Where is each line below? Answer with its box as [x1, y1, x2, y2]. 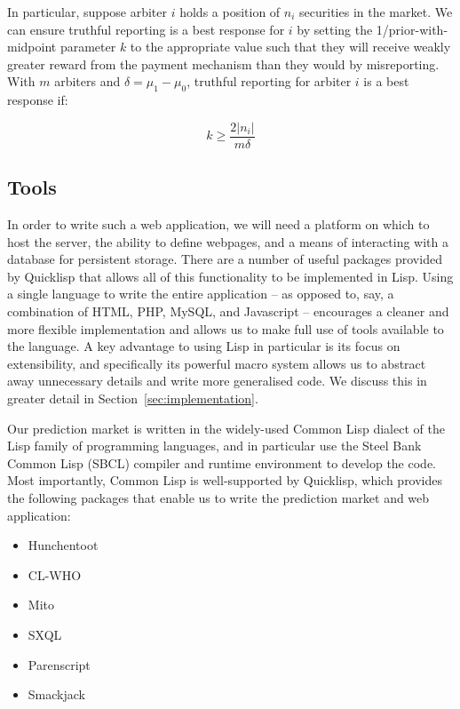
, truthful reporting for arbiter [186, 72, 352, 91]
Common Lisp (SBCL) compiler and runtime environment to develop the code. [7, 453, 436, 472]
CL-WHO [28, 565, 82, 584]
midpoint [7, 37, 57, 56]
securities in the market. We [299, 3, 453, 20]
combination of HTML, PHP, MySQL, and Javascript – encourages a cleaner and [7, 302, 449, 320]
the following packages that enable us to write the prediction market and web [7, 488, 430, 506]
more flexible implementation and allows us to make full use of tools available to [7, 319, 444, 338]
